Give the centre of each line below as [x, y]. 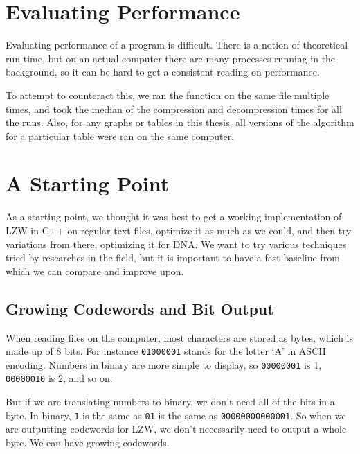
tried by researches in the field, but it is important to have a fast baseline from [173, 257]
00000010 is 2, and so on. [59, 378]
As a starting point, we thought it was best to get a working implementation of [174, 217]
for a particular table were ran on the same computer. [120, 136]
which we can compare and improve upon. [95, 271]
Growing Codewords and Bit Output [140, 308]
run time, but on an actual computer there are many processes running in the [171, 58]
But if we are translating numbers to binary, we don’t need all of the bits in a [170, 402]
